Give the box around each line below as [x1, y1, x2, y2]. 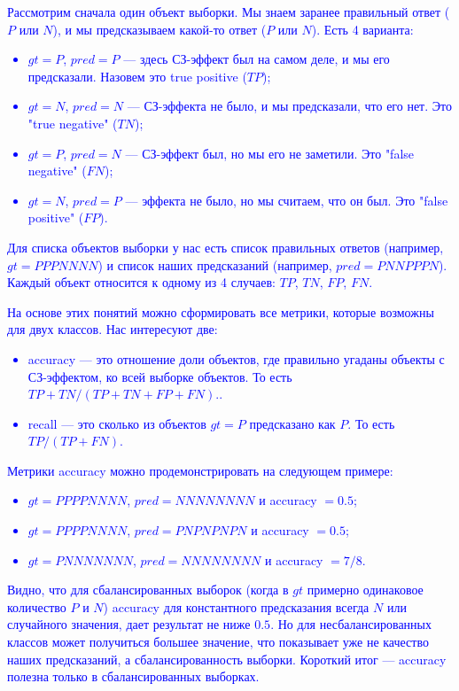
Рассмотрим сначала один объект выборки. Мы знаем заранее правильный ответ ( [7, 3, 450, 20]
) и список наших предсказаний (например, [97, 255, 332, 274]
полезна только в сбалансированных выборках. [7, 667, 260, 686]
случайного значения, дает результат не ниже [7, 615, 251, 633]
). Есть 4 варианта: [311, 19, 414, 38]
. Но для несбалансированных [270, 615, 432, 633]
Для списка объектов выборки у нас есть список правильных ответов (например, [7, 237, 444, 256]
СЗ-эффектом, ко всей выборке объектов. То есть [27, 367, 292, 385]
